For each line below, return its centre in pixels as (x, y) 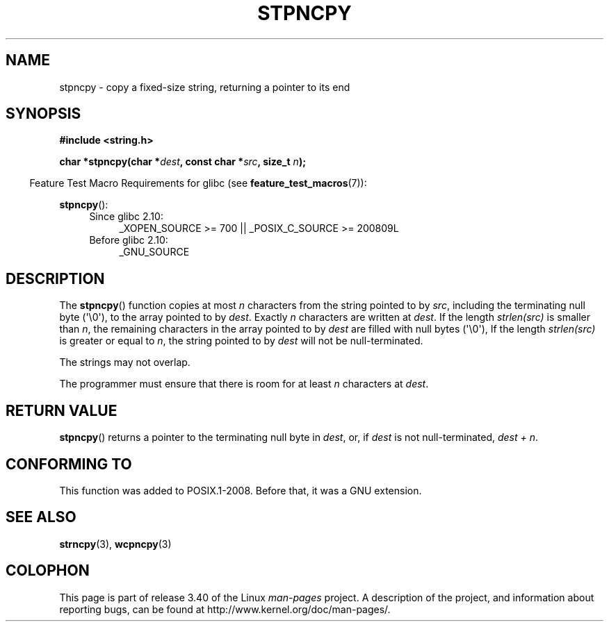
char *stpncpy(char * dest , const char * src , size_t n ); (182, 162)
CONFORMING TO (69, 464)
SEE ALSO (41, 517)
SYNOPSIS (43, 114)
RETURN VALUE (62, 410)
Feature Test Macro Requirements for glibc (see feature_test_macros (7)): (198, 183)
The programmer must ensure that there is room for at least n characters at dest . (244, 384)
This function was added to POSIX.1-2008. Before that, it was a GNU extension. (241, 490)
